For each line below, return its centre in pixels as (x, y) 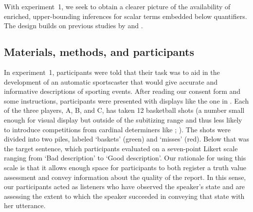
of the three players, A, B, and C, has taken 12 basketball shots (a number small (124, 110)
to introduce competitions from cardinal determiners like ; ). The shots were (117, 129)
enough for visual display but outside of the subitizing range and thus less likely (123, 119)
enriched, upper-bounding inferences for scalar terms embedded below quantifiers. (126, 16)
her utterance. (25, 205)
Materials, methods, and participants (99, 52)
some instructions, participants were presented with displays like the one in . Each (126, 100)
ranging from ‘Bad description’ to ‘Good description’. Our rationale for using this (125, 158)
